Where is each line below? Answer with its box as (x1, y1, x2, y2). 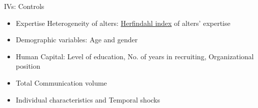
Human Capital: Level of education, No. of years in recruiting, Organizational (15, 51, 254, 61)
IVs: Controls (4, 1, 44, 11)
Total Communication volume (15, 77, 107, 88)
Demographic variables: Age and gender (15, 34, 138, 45)
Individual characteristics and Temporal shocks (15, 94, 160, 105)
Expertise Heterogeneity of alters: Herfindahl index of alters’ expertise (15, 17, 230, 28)
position (15, 61, 40, 71)
